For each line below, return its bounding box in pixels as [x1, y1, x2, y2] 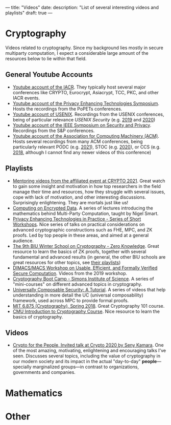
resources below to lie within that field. [5, 55, 87, 61]
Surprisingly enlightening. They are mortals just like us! [12, 199, 129, 205]
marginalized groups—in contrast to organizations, [32, 364, 139, 370]
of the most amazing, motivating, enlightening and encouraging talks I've [12, 348, 166, 354]
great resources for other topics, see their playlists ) [12, 259, 121, 265]
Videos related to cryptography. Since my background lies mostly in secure [5, 45, 163, 51]
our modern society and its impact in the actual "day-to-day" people [12, 358, 157, 365]
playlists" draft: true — [5, 10, 53, 16]
